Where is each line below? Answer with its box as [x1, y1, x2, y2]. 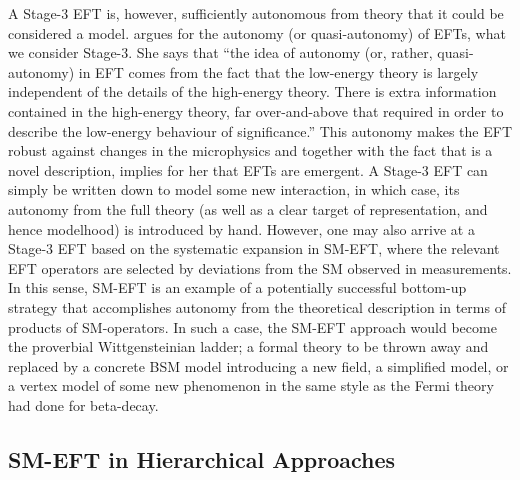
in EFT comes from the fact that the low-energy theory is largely [78, 61, 479, 82]
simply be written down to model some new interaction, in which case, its [8, 179, 460, 200]
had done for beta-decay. [8, 394, 159, 415]
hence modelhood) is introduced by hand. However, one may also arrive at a [8, 218, 475, 239]
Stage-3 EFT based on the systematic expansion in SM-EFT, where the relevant [8, 238, 500, 259]
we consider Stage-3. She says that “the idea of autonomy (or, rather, [8, 42, 433, 63]
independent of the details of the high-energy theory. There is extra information [8, 81, 497, 102]
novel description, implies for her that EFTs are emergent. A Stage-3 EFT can [8, 159, 488, 180]
